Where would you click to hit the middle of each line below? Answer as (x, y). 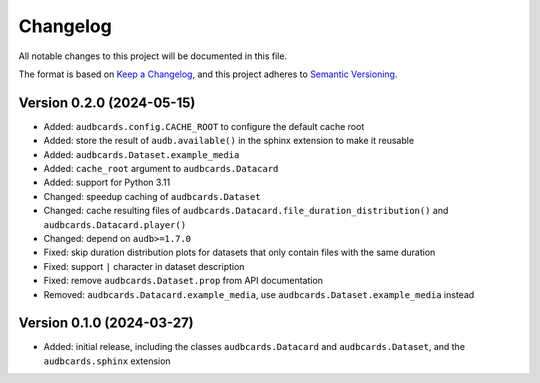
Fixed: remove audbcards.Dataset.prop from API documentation (183, 281)
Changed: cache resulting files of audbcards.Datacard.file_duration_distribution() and (246, 211)
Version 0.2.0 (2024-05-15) (107, 102)
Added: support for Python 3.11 (107, 182)
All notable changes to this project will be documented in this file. (153, 56)
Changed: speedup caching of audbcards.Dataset (152, 196)
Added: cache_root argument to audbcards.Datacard (161, 169)
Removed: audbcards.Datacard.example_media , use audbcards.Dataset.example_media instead (259, 294)
